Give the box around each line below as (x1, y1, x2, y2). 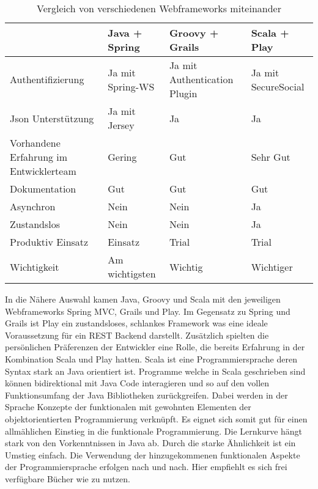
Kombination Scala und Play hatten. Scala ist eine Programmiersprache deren (5, 352, 297, 365)
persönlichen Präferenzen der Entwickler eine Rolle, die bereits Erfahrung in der (5, 340, 305, 353)
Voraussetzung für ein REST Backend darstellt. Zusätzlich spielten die (5, 328, 269, 341)
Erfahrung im (10, 150, 68, 164)
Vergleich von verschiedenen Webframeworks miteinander (37, 1, 281, 15)
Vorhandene (10, 136, 61, 150)
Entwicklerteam (10, 164, 76, 178)
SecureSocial (251, 79, 305, 94)
